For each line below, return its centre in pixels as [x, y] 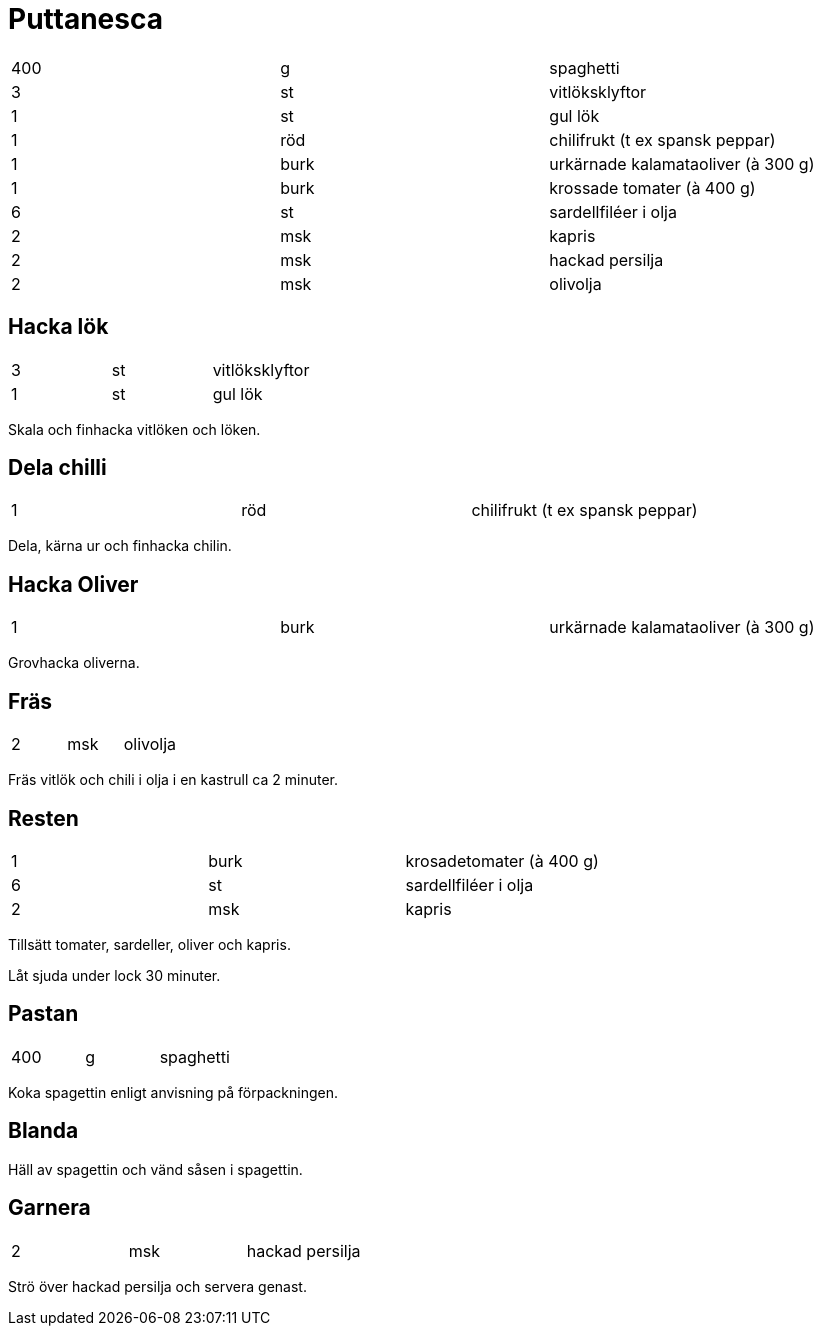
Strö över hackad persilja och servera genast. [157, 1286]
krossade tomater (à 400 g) [652, 187]
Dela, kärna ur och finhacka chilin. [120, 546]
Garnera [49, 1208]
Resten [43, 818]
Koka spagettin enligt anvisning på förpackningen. [173, 1092]
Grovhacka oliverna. [74, 663]
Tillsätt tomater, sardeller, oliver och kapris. [149, 944]
